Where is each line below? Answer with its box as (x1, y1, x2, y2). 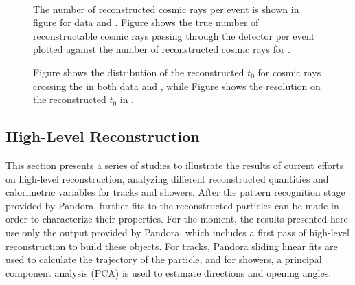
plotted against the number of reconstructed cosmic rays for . (33, 42, 290, 56)
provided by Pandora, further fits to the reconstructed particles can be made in (5, 198, 339, 212)
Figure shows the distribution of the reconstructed (33, 65, 244, 79)
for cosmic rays (257, 65, 321, 79)
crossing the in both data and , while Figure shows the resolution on (33, 78, 321, 93)
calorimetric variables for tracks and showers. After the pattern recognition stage (5, 185, 345, 199)
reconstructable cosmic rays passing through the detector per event (33, 28, 315, 43)
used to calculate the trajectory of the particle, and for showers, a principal (5, 252, 322, 266)
